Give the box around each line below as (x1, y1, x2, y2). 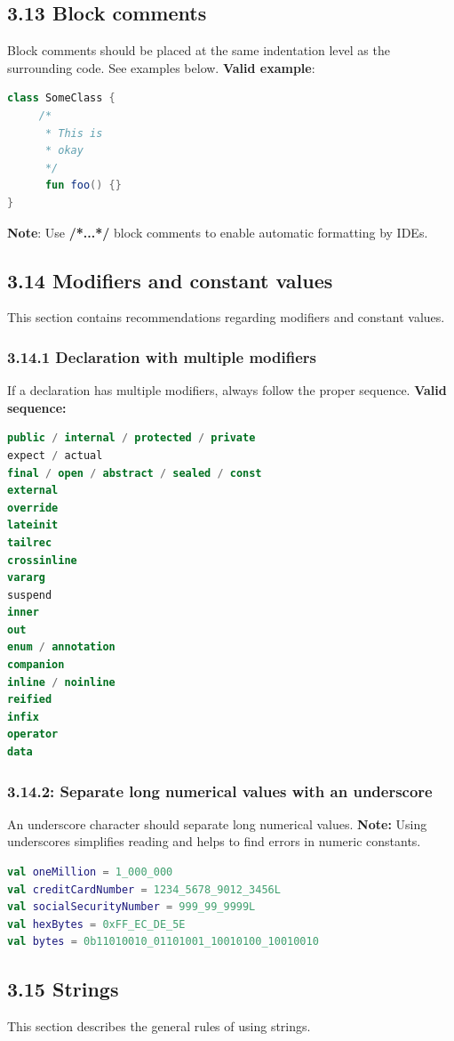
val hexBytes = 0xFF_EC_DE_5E (7, 917, 186, 931)
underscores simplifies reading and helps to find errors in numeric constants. (7, 832, 421, 851)
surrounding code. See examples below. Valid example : (7, 58, 315, 77)
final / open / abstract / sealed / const (7, 466, 262, 480)
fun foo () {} (44, 179, 122, 192)
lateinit (7, 519, 59, 532)
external (7, 484, 59, 497)
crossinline (7, 553, 77, 567)
